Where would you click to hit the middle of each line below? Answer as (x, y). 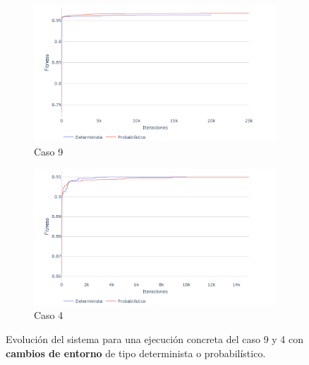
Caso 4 (49, 315)
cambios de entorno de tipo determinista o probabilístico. (136, 353)
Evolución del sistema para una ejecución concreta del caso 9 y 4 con (155, 339)
